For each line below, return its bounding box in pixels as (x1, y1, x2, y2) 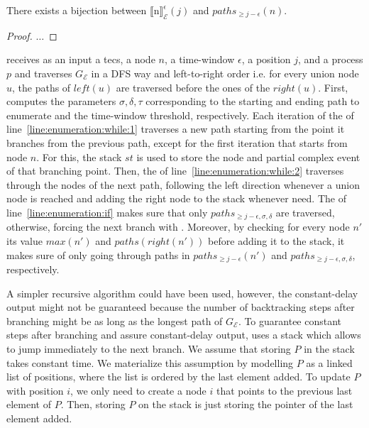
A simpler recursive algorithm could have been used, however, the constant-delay (6, 285, 358, 300)
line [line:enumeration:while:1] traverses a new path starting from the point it (6, 121, 345, 136)
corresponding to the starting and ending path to (145, 94, 360, 109)
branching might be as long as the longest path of (6, 313, 223, 328)
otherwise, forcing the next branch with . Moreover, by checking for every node (6, 219, 350, 234)
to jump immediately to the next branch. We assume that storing (6, 341, 291, 356)
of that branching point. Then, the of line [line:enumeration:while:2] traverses (6, 163, 344, 178)
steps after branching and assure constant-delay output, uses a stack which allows (6, 327, 361, 342)
